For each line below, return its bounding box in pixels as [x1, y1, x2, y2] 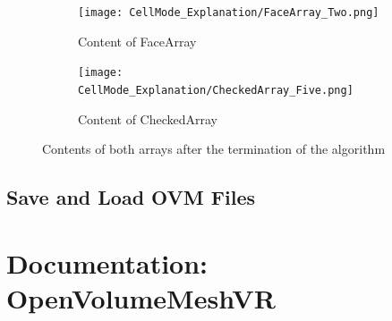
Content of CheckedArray [78, 109, 218, 128]
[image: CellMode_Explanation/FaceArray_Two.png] [78, 6, 379, 19]
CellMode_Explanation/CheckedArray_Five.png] [78, 83, 354, 97]
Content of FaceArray [78, 31, 197, 50]
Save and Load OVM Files [6, 183, 255, 211]
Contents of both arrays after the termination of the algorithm [42, 139, 386, 158]
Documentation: [6, 244, 209, 281]
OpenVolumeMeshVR [6, 279, 276, 316]
